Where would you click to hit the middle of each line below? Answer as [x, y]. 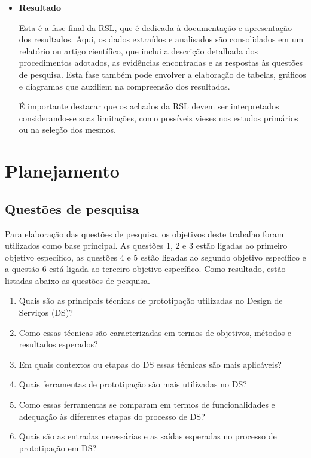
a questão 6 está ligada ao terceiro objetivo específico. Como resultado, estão [145, 269]
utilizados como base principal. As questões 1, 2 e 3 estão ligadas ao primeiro [146, 245]
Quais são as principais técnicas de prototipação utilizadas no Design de [151, 300]
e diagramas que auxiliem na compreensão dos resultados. [124, 86]
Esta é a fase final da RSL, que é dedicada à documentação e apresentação [155, 27]
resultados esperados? [58, 344]
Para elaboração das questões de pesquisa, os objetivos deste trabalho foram [144, 233]
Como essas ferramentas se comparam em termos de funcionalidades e [147, 404]
